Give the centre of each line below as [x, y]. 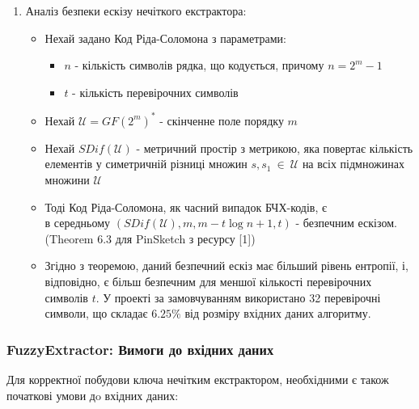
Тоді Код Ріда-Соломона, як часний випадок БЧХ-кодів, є [186, 207]
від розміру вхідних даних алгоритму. [278, 313]
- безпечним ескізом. [346, 223]
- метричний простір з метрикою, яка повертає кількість [275, 148]
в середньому [78, 223]
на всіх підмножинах [353, 164]
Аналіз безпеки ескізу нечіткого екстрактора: [136, 11]
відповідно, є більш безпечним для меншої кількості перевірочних [208, 282]
